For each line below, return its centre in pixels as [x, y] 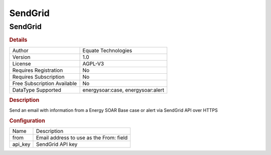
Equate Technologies [107, 50]
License [22, 64]
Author [20, 50]
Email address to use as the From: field [82, 138]
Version [21, 57]
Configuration [27, 121]
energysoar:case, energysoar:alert [123, 90]
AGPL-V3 [93, 64]
